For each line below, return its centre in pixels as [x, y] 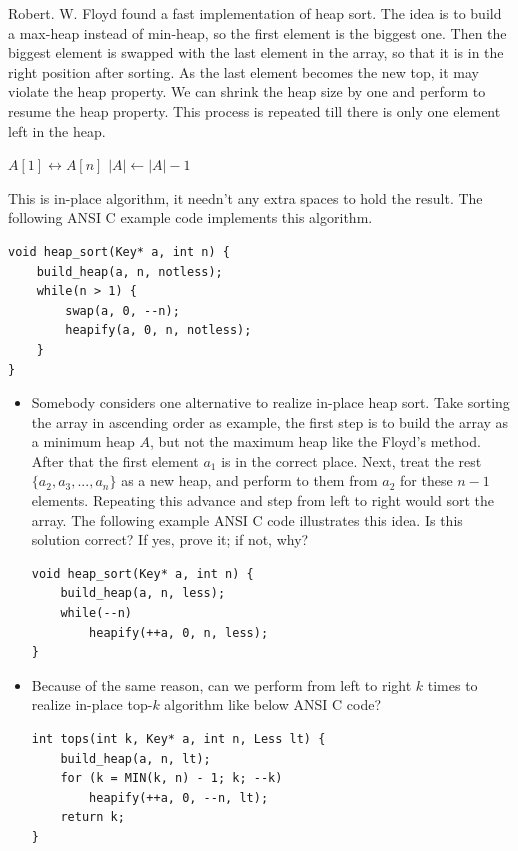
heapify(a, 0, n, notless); [158, 330]
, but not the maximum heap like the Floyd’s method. [315, 441]
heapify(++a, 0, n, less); [179, 632]
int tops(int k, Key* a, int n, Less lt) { [178, 739]
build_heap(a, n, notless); [129, 271]
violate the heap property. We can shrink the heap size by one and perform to [247, 91]
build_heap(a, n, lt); [135, 758]
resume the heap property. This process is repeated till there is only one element [254, 110]
